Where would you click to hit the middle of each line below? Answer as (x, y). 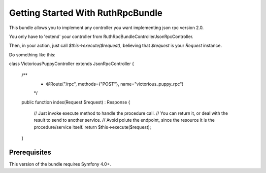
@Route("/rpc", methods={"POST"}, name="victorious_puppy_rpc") (115, 84)
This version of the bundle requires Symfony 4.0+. (60, 164)
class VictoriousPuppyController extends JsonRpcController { (71, 64)
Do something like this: (32, 55)
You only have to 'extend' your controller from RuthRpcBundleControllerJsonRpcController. (101, 36)
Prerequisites (30, 153)
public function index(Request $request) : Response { (76, 102)
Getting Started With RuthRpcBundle (86, 13)
